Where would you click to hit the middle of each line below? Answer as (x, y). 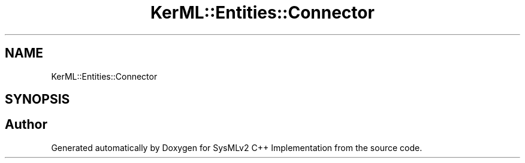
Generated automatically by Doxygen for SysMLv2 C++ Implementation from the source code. (237, 147)
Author (26, 125)
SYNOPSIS (37, 99)
